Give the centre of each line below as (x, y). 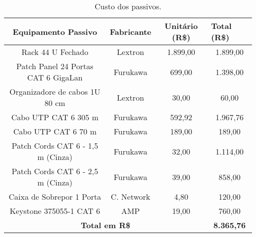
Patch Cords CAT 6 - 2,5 (55, 171)
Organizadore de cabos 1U (55, 92)
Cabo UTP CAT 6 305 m (55, 117)
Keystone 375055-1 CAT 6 (55, 211)
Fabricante (130, 31)
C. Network (131, 197)
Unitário (181, 26)
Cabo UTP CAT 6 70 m (55, 131)
